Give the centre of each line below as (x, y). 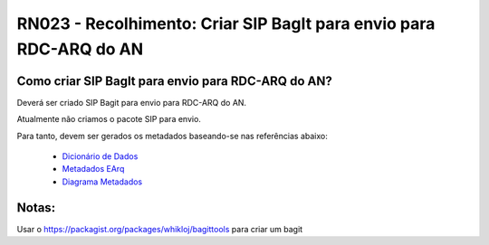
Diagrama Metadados (102, 182)
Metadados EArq (93, 169)
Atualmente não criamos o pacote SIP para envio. (109, 119)
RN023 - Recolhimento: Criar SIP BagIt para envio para (226, 24)
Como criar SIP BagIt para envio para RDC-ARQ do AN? (174, 81)
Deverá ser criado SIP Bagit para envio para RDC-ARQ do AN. (132, 102)
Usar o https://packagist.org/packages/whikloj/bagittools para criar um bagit (160, 229)
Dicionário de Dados (100, 156)
